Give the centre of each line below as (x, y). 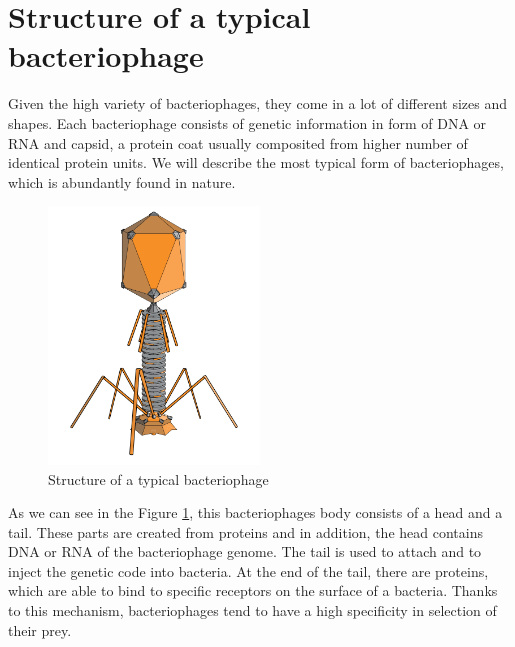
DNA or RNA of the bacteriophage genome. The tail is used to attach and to (245, 551)
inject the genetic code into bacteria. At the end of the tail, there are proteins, (248, 570)
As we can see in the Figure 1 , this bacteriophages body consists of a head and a (255, 512)
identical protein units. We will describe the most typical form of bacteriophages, (256, 162)
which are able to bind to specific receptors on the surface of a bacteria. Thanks (253, 590)
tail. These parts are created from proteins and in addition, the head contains (245, 531)
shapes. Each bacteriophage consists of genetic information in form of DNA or (247, 122)
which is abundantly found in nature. (122, 181)
